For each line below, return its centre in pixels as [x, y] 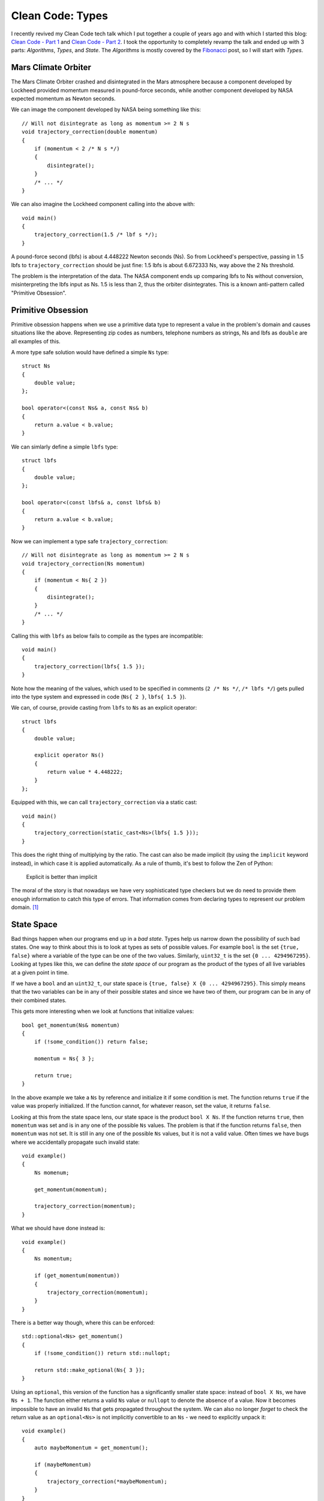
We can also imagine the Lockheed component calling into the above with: [103, 204]
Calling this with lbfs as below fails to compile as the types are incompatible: [107, 636]
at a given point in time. [40, 972]
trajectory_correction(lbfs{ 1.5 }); [89, 666]
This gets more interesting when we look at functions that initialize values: [103, 1011]
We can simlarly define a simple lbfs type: [64, 447]
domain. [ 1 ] [25, 907]
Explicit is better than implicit [62, 877]
